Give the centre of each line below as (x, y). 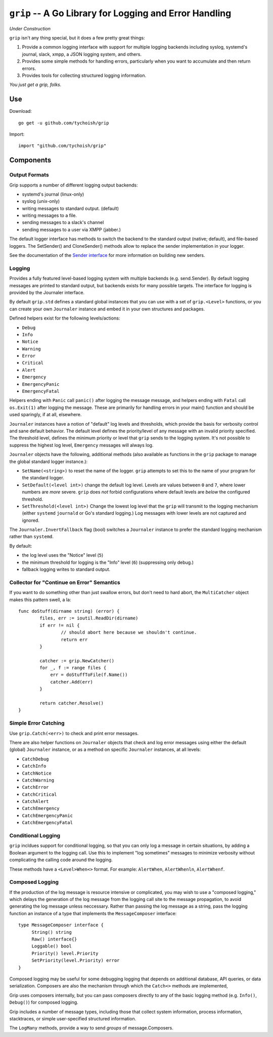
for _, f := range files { (73, 668)
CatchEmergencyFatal (48, 823)
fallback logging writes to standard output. (66, 569)
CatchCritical (39, 794)
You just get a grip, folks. (35, 85)
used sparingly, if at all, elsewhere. (45, 415)
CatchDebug (35, 759)
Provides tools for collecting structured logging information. (84, 75)
